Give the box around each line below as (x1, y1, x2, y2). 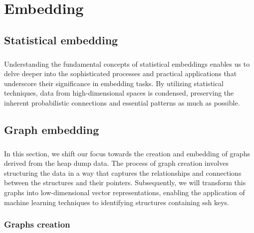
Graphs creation (4, 218, 70, 231)
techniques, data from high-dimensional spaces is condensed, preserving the (4, 88, 234, 98)
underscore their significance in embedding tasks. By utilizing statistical (4, 78, 224, 88)
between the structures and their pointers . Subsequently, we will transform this (4, 177, 246, 188)
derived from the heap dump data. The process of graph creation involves (4, 158, 229, 168)
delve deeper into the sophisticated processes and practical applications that (4, 68, 237, 79)
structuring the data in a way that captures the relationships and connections (4, 167, 242, 178)
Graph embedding (4, 121, 99, 137)
